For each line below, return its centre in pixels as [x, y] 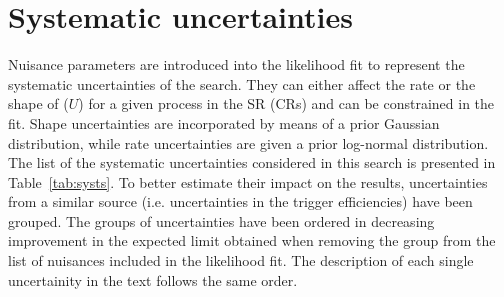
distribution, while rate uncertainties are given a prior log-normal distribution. [248, 142]
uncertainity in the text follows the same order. [153, 279]
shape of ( [38, 103]
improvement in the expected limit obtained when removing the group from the [252, 240]
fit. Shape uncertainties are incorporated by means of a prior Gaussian [224, 122]
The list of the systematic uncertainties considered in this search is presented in [252, 162]
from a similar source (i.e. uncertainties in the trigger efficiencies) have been [240, 201]
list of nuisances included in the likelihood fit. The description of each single [241, 260]
